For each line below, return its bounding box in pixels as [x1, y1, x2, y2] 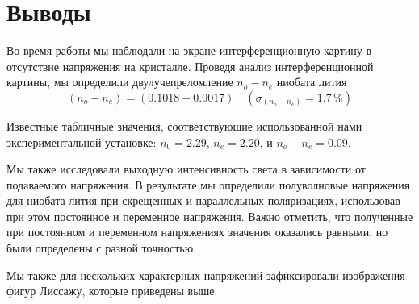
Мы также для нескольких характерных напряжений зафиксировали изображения [6, 266, 405, 283]
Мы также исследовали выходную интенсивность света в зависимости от [6, 160, 366, 177]
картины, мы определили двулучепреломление [6, 73, 233, 90]
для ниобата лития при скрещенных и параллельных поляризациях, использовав [6, 192, 400, 209]
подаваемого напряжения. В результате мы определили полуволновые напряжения [6, 176, 410, 193]
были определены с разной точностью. [6, 239, 197, 256]
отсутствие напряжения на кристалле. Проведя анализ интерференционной [6, 57, 374, 74]
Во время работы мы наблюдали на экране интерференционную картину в [6, 42, 372, 59]
